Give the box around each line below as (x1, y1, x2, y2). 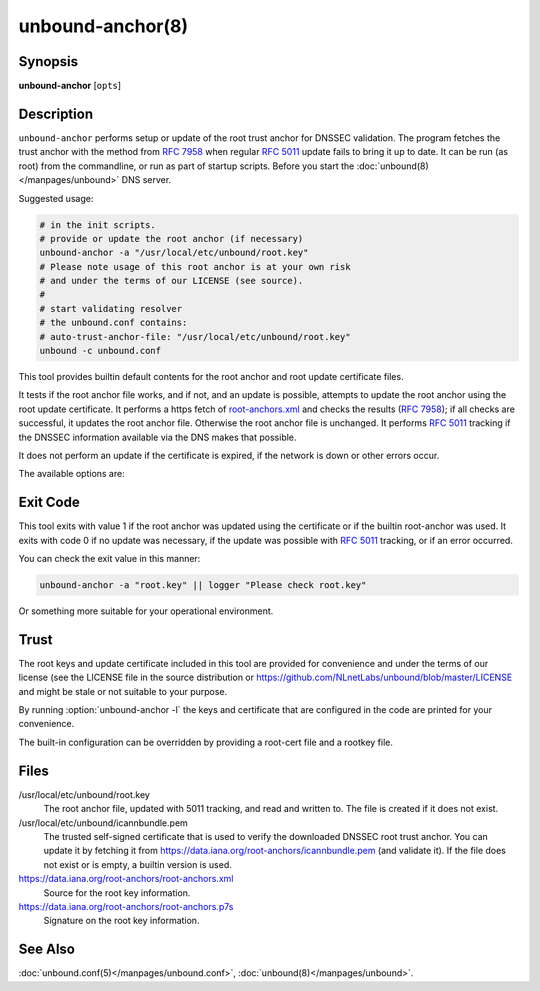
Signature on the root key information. (43, 915, 200, 927)
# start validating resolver (39, 303, 183, 314)
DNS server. (121, 174, 172, 186)
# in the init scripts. (39, 219, 157, 230)
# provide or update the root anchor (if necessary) (39, 233, 304, 244)
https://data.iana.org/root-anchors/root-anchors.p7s (18, 900, 234, 912)
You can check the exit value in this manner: (18, 553, 201, 565)
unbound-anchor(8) (18, 15, 189, 37)
